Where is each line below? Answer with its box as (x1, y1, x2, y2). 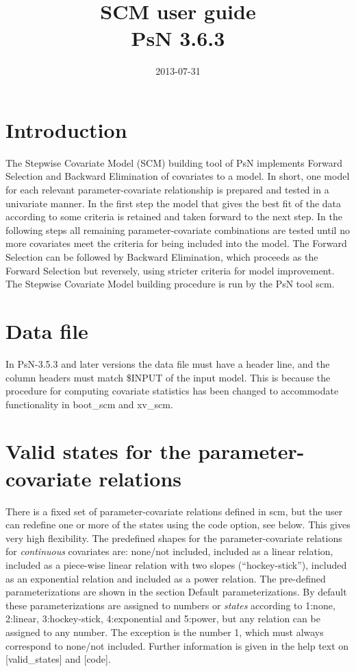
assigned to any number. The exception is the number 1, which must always (5, 624, 324, 639)
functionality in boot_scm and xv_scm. (5, 397, 173, 411)
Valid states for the (5, 437, 191, 465)
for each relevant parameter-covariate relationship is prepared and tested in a (5, 183, 329, 197)
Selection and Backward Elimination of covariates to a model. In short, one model (5, 169, 350, 183)
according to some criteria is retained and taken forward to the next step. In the (5, 209, 343, 224)
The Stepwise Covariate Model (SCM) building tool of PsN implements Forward (5, 155, 342, 169)
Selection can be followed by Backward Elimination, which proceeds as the (5, 250, 318, 263)
